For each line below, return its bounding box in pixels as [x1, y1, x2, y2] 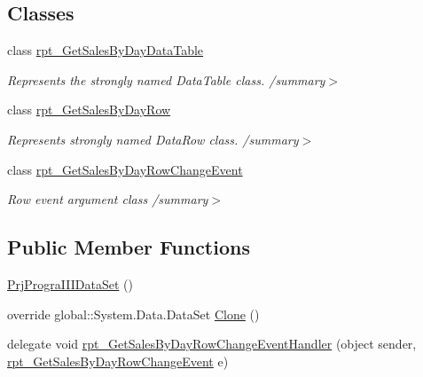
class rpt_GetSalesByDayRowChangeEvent [7, 160, 243, 178]
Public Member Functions [7, 233, 250, 261]
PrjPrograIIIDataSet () [7, 274, 133, 293]
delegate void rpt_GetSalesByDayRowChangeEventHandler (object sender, [7, 334, 417, 353]
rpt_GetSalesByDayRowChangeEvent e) [7, 351, 229, 370]
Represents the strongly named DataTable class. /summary [7, 70, 325, 89]
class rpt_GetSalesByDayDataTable [7, 41, 204, 59]
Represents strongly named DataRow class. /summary [7, 130, 299, 148]
